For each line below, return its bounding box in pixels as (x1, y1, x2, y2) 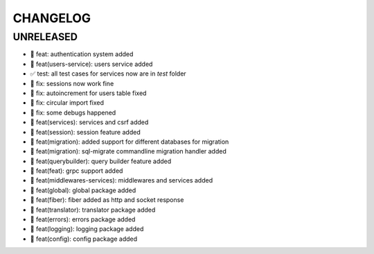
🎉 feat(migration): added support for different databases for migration (30, 137, 229, 146)
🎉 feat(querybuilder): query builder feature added (30, 157, 172, 165)
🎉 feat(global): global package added (30, 186, 136, 194)
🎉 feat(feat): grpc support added (30, 167, 123, 175)
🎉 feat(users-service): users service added (30, 60, 153, 68)
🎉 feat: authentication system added (30, 50, 134, 58)
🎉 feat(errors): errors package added (30, 215, 136, 223)
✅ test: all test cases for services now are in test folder (30, 69, 186, 78)
